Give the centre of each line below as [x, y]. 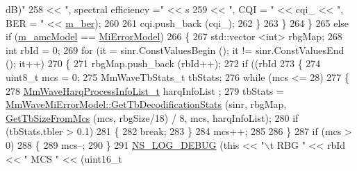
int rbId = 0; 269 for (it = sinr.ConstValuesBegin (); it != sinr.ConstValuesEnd [175, 49]
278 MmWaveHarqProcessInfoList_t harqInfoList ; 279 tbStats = [145, 90]
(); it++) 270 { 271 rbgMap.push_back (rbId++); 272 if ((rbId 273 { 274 [163, 63]
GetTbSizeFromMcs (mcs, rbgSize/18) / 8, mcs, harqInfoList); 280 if [152, 117]
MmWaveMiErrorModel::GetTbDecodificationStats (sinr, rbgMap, [146, 104]
